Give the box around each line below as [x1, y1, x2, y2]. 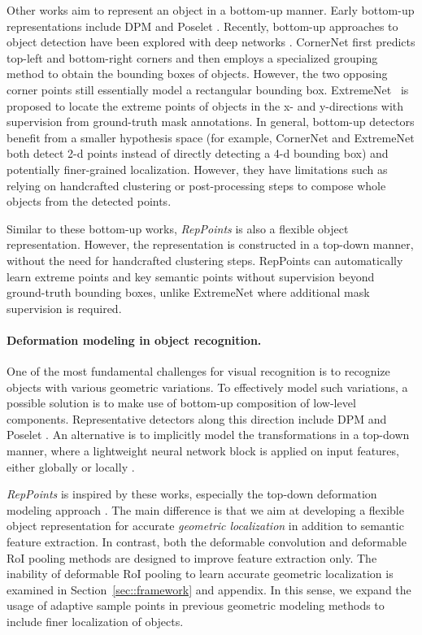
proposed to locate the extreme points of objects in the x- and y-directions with [7, 97, 404, 114]
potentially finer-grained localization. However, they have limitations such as [7, 160, 388, 177]
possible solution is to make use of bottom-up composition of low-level [7, 394, 356, 411]
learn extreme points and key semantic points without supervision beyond [7, 267, 375, 285]
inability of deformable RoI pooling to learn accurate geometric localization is [7, 565, 394, 582]
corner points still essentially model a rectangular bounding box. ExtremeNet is [7, 80, 409, 98]
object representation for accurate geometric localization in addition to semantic [7, 517, 404, 534]
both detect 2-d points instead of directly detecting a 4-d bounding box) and [7, 145, 389, 162]
